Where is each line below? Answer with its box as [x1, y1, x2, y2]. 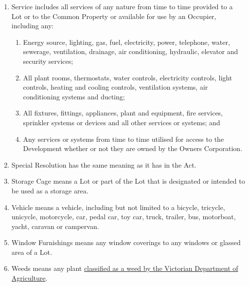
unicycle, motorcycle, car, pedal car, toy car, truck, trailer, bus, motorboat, [11, 211, 236, 222]
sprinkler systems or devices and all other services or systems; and [23, 117, 220, 127]
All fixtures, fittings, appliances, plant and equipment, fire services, [23, 108, 223, 118]
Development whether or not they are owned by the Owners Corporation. [23, 143, 243, 153]
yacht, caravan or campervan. [11, 221, 99, 231]
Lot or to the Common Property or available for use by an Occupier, [11, 11, 216, 21]
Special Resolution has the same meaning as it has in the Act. [11, 159, 196, 170]
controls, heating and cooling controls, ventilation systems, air [23, 82, 208, 92]
